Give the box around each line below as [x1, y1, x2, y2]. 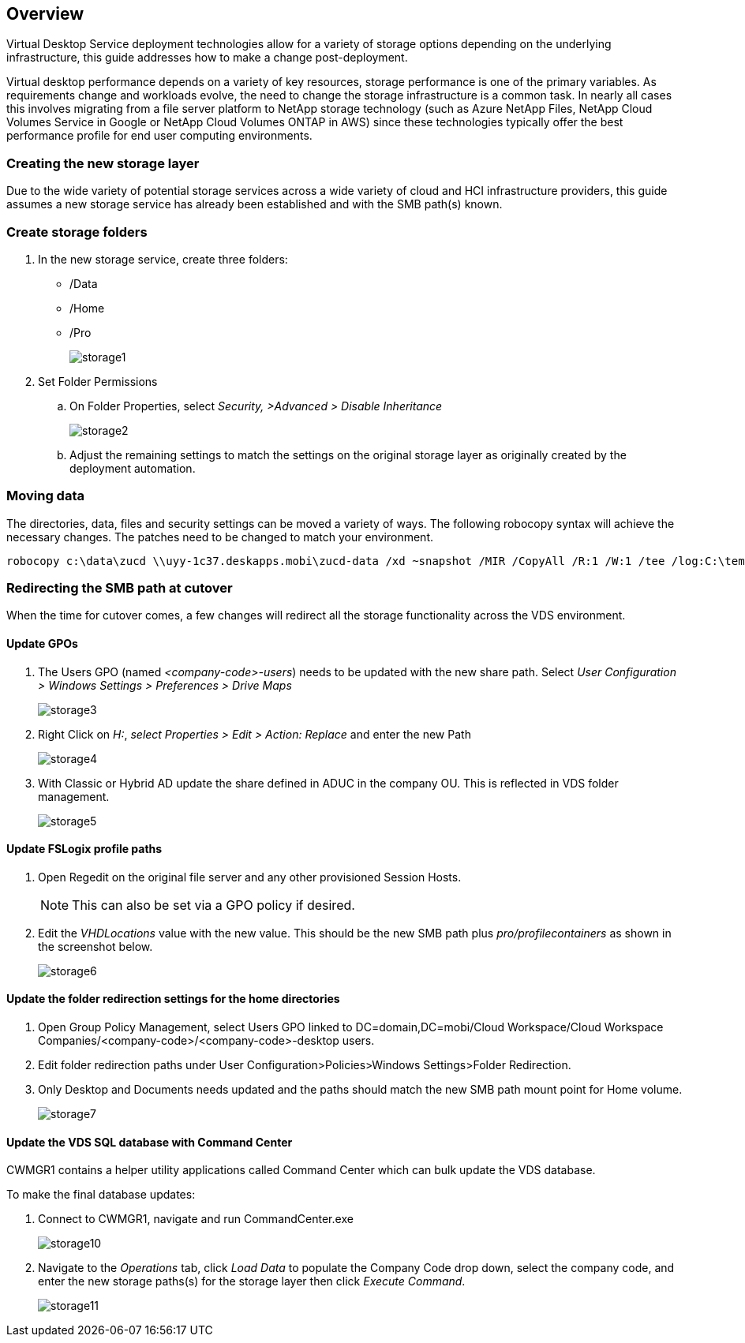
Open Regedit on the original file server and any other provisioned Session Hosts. [38, 870, 462, 884]
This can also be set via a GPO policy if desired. [72, 896, 355, 913]
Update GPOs [6, 637, 78, 651]
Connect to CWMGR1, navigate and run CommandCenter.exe [38, 1212, 354, 1226]
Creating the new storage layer [6, 155, 200, 171]
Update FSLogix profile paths [6, 842, 163, 856]
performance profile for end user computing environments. [6, 129, 313, 143]
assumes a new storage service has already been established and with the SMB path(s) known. [6, 197, 503, 211]
